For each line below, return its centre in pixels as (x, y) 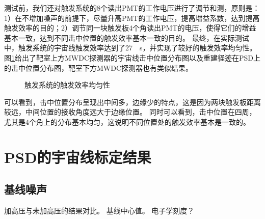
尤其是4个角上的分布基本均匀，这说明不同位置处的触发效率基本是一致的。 (127, 121)
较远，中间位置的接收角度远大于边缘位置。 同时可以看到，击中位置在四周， (130, 112)
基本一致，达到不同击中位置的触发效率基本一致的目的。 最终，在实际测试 (127, 37)
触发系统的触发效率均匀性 (67, 85)
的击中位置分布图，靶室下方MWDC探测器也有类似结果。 (99, 67)
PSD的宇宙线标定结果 (78, 157)
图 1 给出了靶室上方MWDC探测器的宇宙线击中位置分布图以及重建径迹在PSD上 (132, 57)
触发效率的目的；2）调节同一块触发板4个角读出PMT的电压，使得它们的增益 (130, 28)
